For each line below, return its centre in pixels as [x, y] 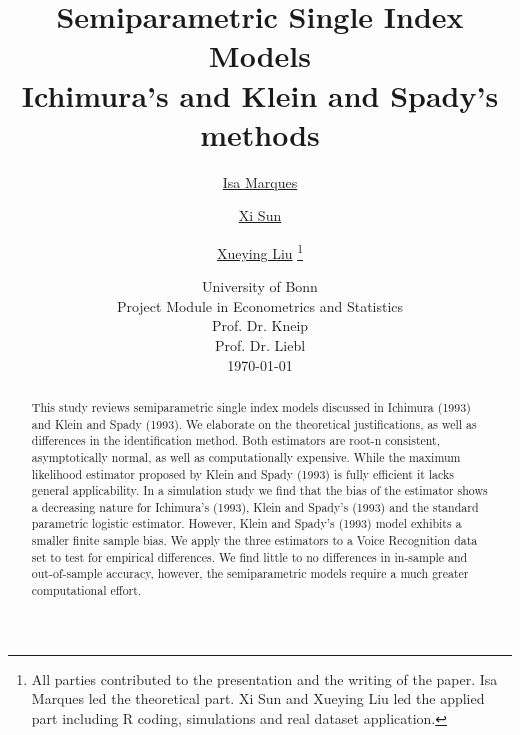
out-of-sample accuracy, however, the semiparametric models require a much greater [250, 573]
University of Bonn [260, 286]
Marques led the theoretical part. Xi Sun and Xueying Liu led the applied [258, 698]
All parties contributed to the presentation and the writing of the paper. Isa [264, 678]
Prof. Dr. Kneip [260, 325]
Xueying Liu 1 [260, 251]
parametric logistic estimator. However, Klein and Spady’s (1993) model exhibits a [246, 523]
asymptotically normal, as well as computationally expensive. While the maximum [246, 456]
